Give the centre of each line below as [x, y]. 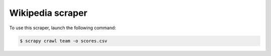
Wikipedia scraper [48, 13]
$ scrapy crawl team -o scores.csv [63, 41]
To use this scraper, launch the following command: [63, 28]
